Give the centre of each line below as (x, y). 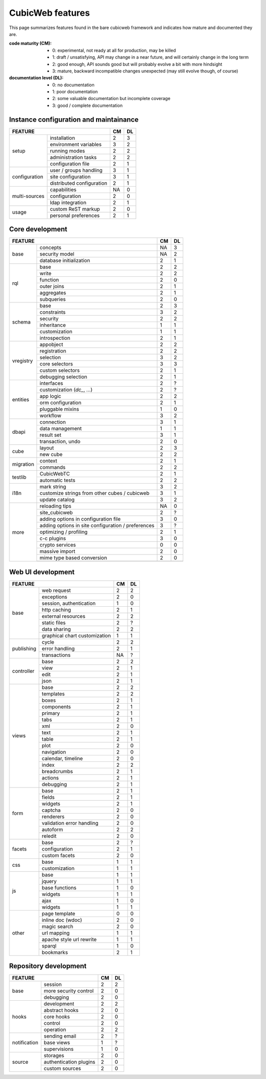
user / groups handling (76, 170)
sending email (60, 1036)
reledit (49, 836)
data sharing (56, 629)
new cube (51, 455)
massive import (58, 552)
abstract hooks (61, 1011)
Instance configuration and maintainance (74, 119)
